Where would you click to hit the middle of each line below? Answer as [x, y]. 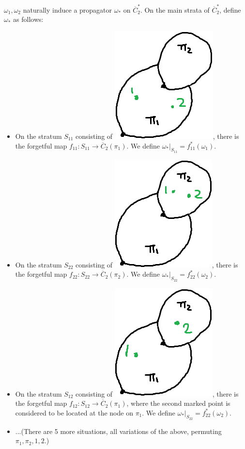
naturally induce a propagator [68, 9]
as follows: [28, 19]
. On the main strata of [175, 9]
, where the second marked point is [178, 403]
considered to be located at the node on [74, 412]
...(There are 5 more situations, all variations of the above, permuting [118, 431]
